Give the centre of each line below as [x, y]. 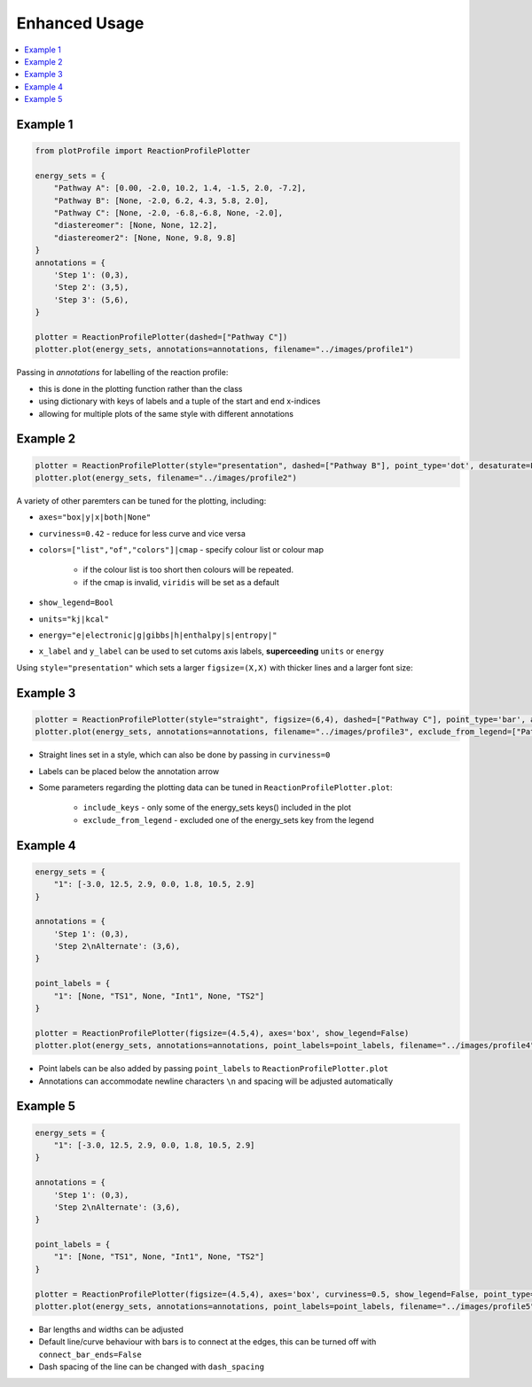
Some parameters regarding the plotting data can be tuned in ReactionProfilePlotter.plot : [215, 787]
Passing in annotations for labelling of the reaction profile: [122, 372]
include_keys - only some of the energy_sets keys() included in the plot [217, 808]
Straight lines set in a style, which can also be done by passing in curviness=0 [184, 755]
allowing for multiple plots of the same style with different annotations [166, 413]
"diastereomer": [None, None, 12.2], [136, 225]
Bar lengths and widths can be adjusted [111, 1329]
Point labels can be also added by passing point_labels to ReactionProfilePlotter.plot [214, 1069]
